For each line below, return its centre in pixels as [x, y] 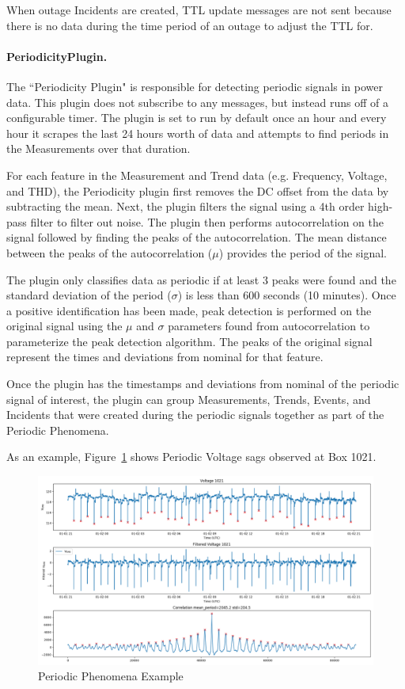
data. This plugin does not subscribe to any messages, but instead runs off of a [197, 102]
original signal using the [64, 326]
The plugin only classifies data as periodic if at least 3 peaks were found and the [201, 279]
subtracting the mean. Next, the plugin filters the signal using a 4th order [185, 206]
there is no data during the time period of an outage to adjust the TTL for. [190, 25]
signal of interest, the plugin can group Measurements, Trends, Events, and [189, 399]
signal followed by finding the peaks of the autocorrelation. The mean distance [197, 237]
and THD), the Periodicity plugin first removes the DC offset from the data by [198, 190]
